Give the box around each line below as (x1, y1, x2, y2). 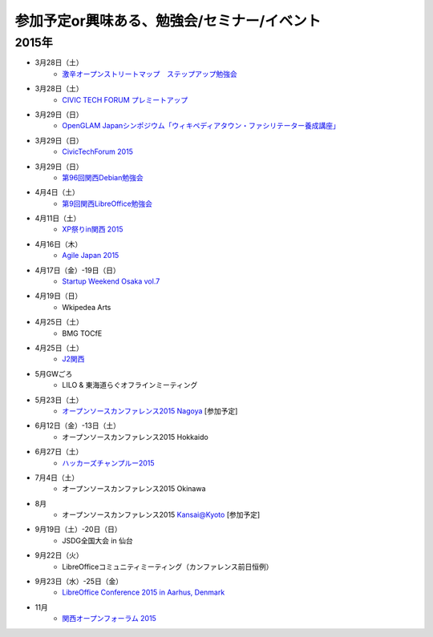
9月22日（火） (34, 550, 83, 560)
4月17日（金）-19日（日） (34, 265, 120, 275)
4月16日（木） (34, 239, 83, 248)
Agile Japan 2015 (62, 251, 119, 260)
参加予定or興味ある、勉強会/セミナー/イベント (14, 12, 322, 30)
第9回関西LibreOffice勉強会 (62, 199, 152, 208)
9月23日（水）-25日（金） (34, 577, 123, 587)
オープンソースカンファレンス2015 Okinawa (62, 484, 206, 494)
